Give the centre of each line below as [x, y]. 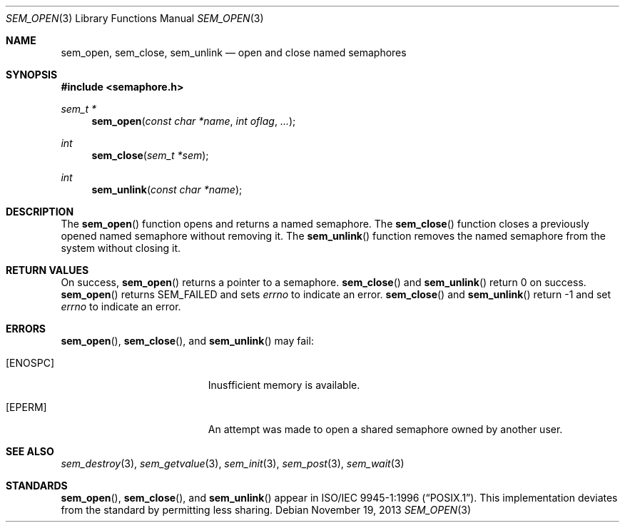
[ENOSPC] [30, 363]
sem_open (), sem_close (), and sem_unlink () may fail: [187, 341]
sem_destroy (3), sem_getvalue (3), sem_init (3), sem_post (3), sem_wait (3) [233, 463]
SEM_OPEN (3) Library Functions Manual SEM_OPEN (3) [135, 18]
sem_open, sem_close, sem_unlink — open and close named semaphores [234, 52]
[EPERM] [26, 407]
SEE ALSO [30, 451]
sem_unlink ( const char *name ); [167, 189]
